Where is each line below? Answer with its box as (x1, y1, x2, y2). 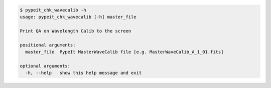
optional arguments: (20, 63, 70, 68)
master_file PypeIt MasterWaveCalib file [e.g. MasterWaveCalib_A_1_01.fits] (25, 49, 224, 54)
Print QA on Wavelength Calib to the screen (20, 28, 131, 33)
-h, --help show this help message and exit (25, 70, 142, 76)
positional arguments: (20, 42, 76, 47)
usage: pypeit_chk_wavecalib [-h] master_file (20, 14, 137, 19)
